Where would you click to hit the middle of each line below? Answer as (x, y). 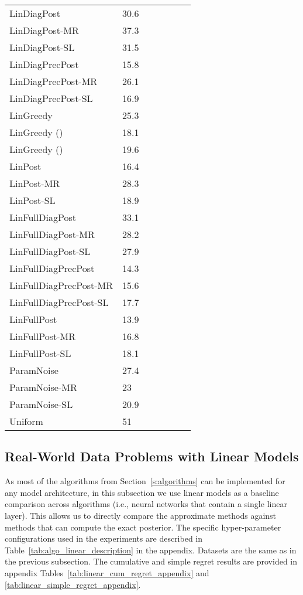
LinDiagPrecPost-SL (51, 98)
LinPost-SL (32, 200)
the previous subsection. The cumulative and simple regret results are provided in (151, 561)
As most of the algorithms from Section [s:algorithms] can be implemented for (145, 481)
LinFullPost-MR (43, 336)
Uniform (26, 421)
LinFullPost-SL (40, 353)
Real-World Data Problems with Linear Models (152, 456)
